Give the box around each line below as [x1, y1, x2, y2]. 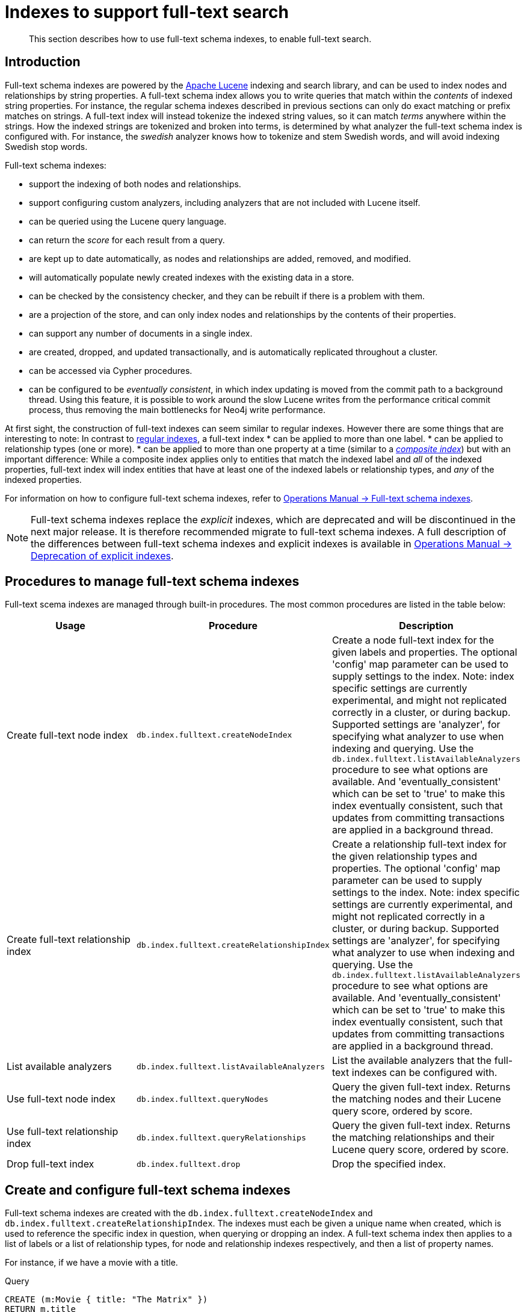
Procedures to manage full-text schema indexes [5, 574, 300, 589]
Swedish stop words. [5, 141, 88, 152]
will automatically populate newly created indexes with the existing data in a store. [29, 272, 354, 282]
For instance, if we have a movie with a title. [5, 1257, 178, 1268]
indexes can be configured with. [351, 1066, 498, 1079]
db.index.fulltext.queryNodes [137, 1094, 269, 1104]
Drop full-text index [7, 1158, 94, 1171]
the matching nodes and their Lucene [331, 1093, 501, 1105]
